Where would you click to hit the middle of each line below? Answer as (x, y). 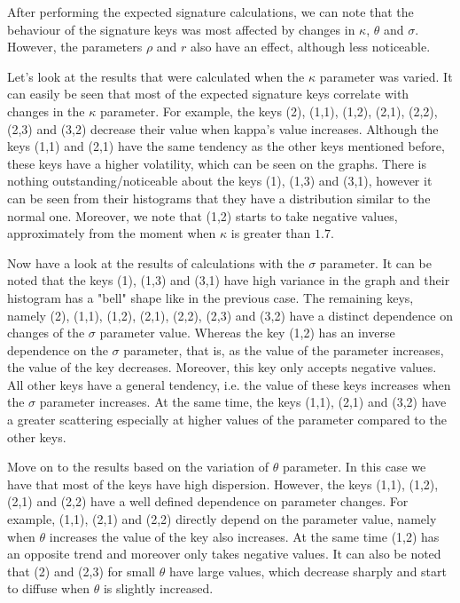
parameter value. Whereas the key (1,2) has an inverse (247, 333)
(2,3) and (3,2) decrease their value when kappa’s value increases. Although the (223, 128)
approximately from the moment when (112, 233)
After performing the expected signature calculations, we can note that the (211, 12)
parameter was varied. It (386, 76)
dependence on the (58, 349)
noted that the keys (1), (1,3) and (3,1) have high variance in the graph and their (229, 280)
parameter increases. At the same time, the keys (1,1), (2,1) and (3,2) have (243, 402)
